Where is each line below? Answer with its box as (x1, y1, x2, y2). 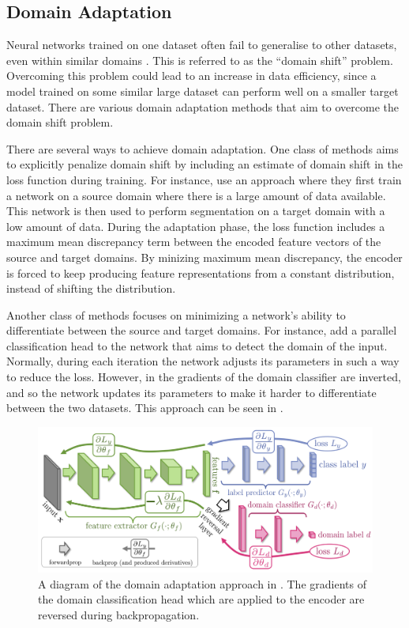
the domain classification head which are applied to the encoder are (38, 591, 365, 607)
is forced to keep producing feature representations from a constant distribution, (6, 264, 395, 281)
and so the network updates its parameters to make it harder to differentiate (6, 384, 377, 400)
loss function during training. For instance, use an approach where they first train (6, 171, 402, 187)
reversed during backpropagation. (38, 606, 200, 622)
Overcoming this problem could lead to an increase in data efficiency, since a (6, 67, 377, 84)
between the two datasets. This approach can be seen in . (6, 399, 283, 416)
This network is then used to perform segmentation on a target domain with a (6, 202, 385, 219)
